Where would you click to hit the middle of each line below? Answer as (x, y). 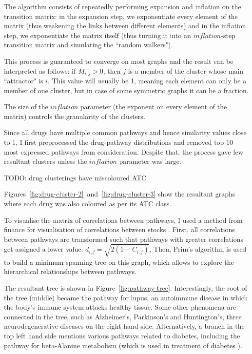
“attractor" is (24, 81)
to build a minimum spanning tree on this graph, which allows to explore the (119, 262)
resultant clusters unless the (46, 161)
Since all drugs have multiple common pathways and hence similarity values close (125, 132)
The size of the (26, 107)
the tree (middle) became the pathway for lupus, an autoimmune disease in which (126, 297)
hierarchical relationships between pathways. (70, 271)
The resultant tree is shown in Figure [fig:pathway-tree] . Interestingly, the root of (126, 288)
